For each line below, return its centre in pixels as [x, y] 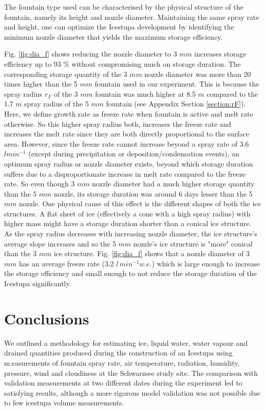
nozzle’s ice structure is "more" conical [193, 243]
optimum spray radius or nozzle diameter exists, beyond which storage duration [129, 163]
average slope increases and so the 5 [60, 243]
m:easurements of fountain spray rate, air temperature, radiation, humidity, [122, 362]
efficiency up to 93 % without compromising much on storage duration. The [123, 63]
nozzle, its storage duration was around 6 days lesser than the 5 [153, 193]
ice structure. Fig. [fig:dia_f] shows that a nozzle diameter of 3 [152, 253]
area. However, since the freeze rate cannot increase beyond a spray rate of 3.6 [127, 143]
